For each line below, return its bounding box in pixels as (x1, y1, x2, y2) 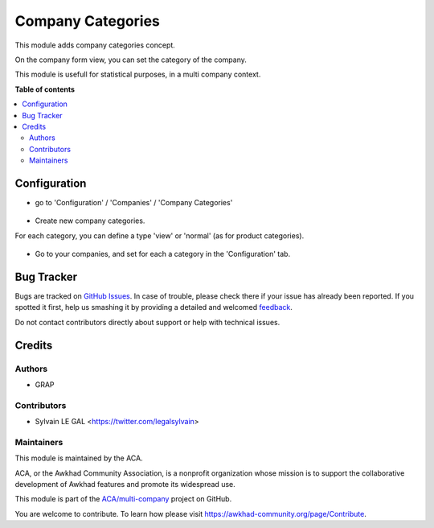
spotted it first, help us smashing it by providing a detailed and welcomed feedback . (14, 303, 293, 312)
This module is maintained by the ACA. (14, 453, 144, 463)
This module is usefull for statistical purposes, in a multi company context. (14, 69, 261, 80)
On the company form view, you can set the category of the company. (14, 55, 247, 64)
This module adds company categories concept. (14, 40, 176, 50)
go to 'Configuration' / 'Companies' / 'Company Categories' (35, 197, 233, 207)
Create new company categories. (35, 216, 145, 225)
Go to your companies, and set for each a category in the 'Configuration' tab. (35, 250, 291, 259)
